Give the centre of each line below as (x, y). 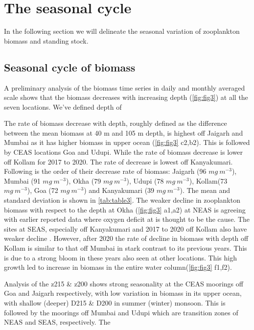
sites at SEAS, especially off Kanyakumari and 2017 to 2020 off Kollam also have (126, 228)
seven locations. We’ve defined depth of (63, 106)
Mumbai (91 (22, 180)
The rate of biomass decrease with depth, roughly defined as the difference (115, 123)
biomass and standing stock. (46, 40)
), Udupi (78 (145, 180)
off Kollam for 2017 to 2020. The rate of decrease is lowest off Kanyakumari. (118, 161)
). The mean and (205, 190)
